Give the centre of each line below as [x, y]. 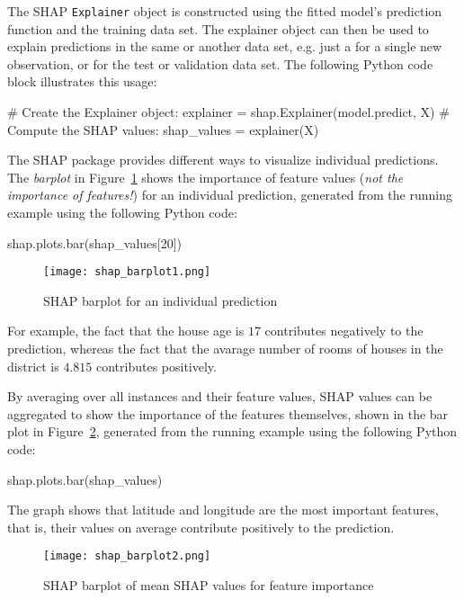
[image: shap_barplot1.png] [127, 272]
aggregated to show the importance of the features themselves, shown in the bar [228, 413]
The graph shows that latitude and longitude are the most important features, [223, 510]
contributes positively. [156, 366]
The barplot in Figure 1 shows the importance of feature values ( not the [205, 177]
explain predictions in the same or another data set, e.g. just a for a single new [225, 46]
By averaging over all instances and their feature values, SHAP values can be [220, 396]
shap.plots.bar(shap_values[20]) [95, 242]
